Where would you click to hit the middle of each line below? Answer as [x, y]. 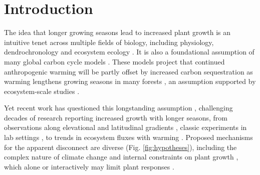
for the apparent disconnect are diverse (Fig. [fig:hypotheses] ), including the [120, 147]
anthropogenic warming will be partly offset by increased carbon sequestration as [128, 71]
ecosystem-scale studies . [42, 91]
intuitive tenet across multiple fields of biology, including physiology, [109, 42]
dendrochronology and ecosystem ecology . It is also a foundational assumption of [129, 52]
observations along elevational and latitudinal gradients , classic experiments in [125, 127]
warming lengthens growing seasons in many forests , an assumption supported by [130, 81]
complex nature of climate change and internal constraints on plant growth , [121, 157]
